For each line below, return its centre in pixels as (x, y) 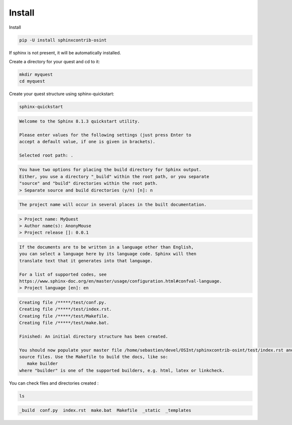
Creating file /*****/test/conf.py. (63, 302)
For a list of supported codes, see (63, 274)
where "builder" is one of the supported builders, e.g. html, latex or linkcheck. (122, 370)
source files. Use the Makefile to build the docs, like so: (94, 357)
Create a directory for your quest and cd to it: (54, 61)
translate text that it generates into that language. (86, 261)
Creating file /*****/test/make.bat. (64, 323)
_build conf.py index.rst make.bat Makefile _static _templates (105, 410)
